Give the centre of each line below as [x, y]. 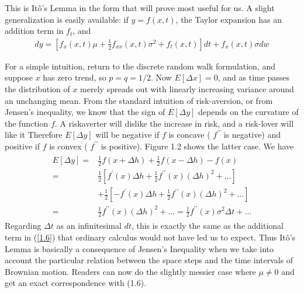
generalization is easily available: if [67, 19]
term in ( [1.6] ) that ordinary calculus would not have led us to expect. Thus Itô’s [150, 237]
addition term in [34, 31]
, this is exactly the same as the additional [208, 226]
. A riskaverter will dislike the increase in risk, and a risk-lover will [174, 123]
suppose [19, 77]
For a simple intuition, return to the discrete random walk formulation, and [140, 66]
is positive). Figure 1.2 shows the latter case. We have [197, 146]
